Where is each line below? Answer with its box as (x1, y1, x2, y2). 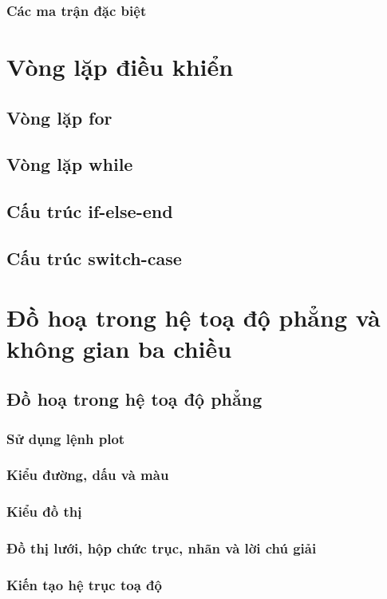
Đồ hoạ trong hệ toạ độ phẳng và (6, 300, 381, 333)
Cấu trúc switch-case (6, 245, 182, 270)
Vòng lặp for (6, 105, 113, 129)
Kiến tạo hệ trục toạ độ (6, 574, 162, 594)
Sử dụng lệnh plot (6, 428, 125, 448)
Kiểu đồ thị (6, 502, 82, 522)
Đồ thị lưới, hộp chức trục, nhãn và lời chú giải (6, 538, 317, 558)
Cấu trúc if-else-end (6, 199, 173, 224)
